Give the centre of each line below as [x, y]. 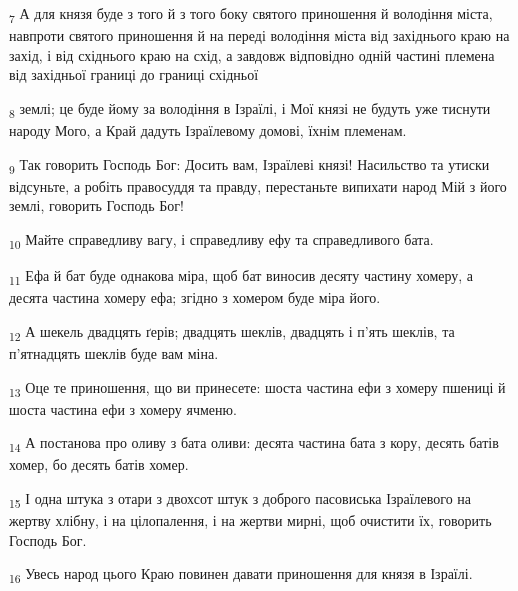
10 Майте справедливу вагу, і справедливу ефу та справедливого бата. [221, 240]
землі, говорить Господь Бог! [96, 205]
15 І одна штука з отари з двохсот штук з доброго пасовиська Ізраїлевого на [240, 499]
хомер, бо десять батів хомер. [99, 464]
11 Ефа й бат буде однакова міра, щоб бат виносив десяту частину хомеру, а [241, 276]
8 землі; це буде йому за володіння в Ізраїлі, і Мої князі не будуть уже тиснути [250, 109]
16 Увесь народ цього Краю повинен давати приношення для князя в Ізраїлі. [241, 575]
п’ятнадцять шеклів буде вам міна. [114, 352]
